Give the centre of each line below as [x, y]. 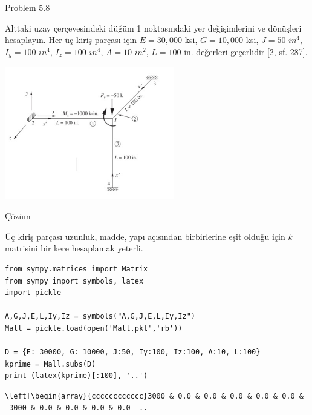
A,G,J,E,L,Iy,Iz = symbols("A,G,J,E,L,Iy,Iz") [100, 317]
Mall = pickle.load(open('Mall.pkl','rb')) [94, 328]
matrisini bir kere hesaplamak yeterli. [74, 248]
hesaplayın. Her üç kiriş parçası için [71, 40]
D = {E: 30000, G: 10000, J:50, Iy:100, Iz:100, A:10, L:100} [133, 352]
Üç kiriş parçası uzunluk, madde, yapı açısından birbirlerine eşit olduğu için [145, 236]
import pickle [33, 293]
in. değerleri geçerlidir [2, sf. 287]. [246, 51]
